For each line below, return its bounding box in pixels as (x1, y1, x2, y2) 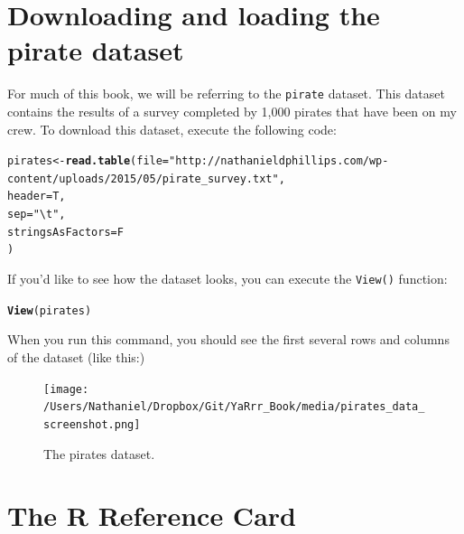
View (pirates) (7, 304, 92, 317)
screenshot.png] (43, 417, 141, 431)
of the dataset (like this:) (7, 348, 145, 366)
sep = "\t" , (7, 208, 66, 221)
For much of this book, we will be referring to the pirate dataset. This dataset (7, 84, 445, 103)
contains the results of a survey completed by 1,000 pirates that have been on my (7, 101, 457, 120)
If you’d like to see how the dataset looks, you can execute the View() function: (7, 269, 448, 288)
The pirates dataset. (43, 444, 155, 463)
